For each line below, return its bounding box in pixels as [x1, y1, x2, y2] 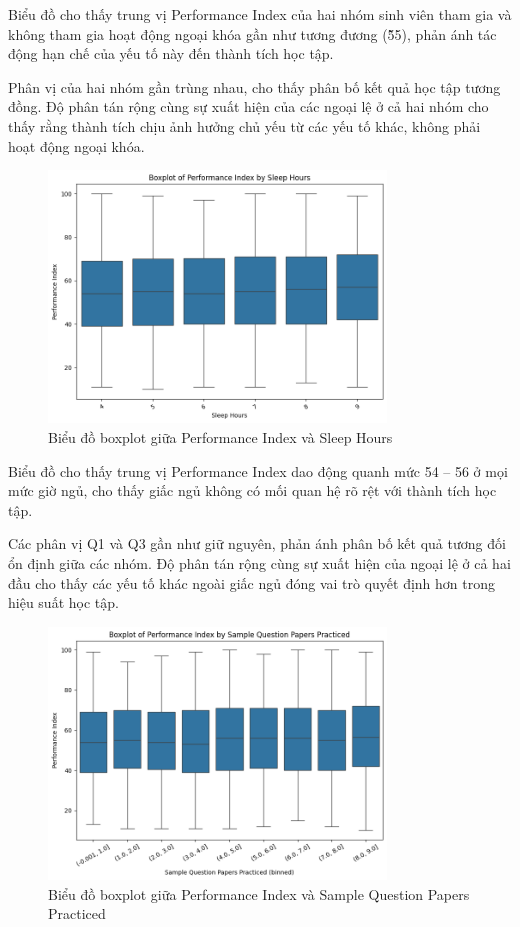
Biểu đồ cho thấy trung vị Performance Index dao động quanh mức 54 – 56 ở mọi [8, 460, 508, 481]
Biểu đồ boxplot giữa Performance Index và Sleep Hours [48, 427, 393, 448]
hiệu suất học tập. [8, 592, 119, 613]
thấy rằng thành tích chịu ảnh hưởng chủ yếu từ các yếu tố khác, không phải [8, 115, 481, 136]
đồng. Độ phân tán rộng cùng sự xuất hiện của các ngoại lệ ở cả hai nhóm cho [8, 96, 489, 117]
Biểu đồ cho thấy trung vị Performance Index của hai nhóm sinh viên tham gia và [8, 4, 512, 24]
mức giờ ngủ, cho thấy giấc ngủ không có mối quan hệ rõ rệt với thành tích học [8, 480, 497, 501]
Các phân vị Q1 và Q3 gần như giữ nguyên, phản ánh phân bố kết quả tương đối [8, 533, 506, 554]
